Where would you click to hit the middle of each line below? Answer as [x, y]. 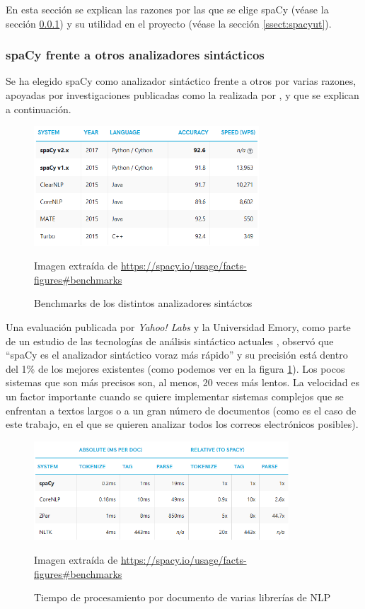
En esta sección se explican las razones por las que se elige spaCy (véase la [167, 9]
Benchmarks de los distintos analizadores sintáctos [143, 303]
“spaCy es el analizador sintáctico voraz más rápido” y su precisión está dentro [177, 355]
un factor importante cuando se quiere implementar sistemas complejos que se [175, 396]
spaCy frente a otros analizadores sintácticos [135, 55]
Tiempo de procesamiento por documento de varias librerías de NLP [182, 597]
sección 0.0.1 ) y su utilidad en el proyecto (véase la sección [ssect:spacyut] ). [169, 23]
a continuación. [39, 109]
